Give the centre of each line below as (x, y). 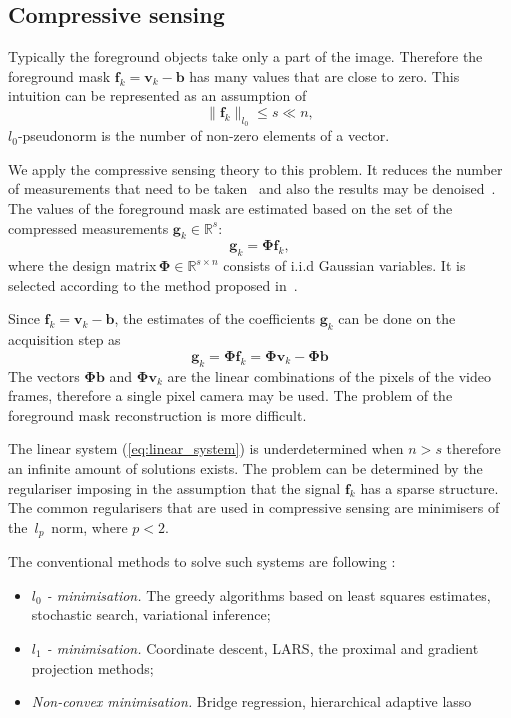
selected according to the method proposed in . (153, 284)
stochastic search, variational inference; (151, 614)
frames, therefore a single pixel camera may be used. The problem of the (230, 395)
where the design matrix (82, 265)
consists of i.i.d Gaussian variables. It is (344, 265)
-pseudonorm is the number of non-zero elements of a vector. (203, 135)
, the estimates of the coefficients (214, 318)
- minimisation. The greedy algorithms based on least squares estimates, (268, 594)
